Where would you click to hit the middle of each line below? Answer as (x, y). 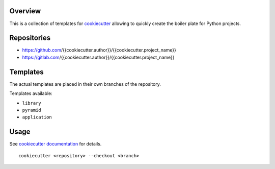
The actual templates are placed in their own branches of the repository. (85, 84)
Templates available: (31, 93)
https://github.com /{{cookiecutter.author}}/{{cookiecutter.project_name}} (99, 50)
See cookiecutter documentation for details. (56, 144)
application (37, 117)
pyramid (32, 110)
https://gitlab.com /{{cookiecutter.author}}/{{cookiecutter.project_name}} (98, 57)
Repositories (30, 38)
